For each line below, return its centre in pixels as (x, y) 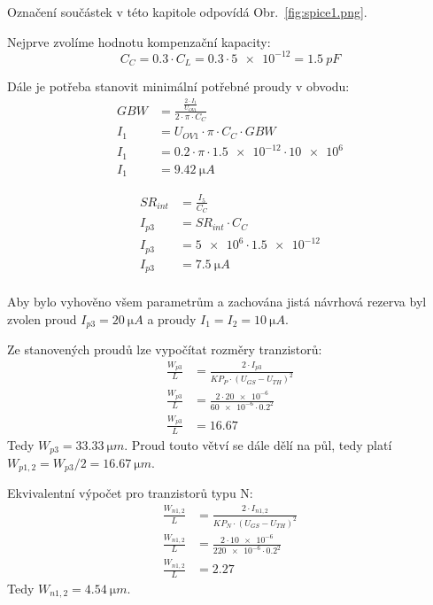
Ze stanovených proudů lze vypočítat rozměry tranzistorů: (165, 349)
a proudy (172, 318)
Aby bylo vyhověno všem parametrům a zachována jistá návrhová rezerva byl (217, 302)
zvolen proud (42, 318)
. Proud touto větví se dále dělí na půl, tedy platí (258, 444)
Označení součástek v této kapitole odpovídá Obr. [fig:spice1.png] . (187, 12)
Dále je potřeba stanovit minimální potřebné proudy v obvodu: (178, 86)
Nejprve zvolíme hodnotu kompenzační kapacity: (139, 41)
